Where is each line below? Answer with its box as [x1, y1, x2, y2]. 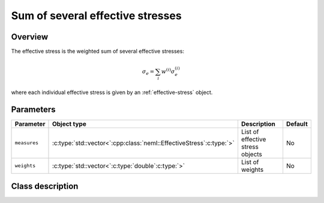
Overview [11, 32, 49, 42]
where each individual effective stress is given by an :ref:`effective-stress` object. [11, 89, 213, 96]
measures [14, 140, 39, 146]
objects [241, 150, 262, 158]
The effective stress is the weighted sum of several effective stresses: [11, 48, 184, 55]
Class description [11, 181, 79, 192]
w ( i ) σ [161, 67, 175, 75]
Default [286, 120, 308, 128]
